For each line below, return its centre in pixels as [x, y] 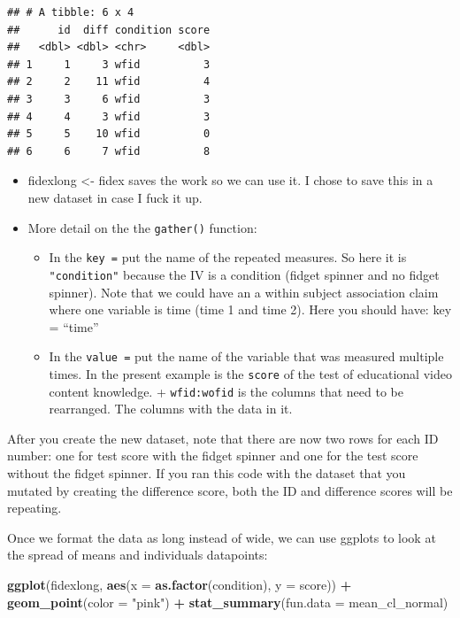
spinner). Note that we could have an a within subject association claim [244, 292]
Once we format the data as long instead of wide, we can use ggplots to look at [222, 537]
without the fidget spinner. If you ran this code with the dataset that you [207, 473]
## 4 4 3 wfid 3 [109, 116]
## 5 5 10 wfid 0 [109, 134]
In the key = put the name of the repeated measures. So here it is [228, 257]
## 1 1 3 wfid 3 [109, 64]
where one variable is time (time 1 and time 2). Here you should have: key [250, 309]
